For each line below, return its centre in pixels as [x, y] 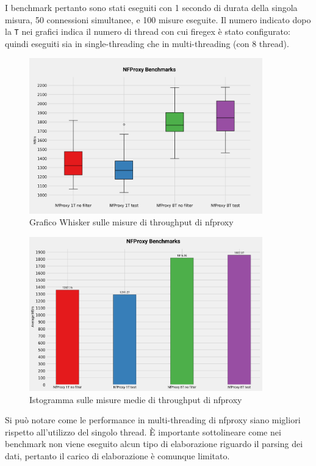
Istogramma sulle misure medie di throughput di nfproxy [136, 399]
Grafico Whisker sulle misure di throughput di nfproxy [131, 222]
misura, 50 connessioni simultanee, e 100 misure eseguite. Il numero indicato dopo [158, 19]
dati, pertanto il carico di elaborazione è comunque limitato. [117, 455]
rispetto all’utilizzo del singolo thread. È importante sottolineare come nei [143, 431]
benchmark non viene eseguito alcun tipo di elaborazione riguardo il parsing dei [154, 444]
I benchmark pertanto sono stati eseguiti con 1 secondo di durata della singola [151, 7]
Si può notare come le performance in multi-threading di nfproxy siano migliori [153, 420]
